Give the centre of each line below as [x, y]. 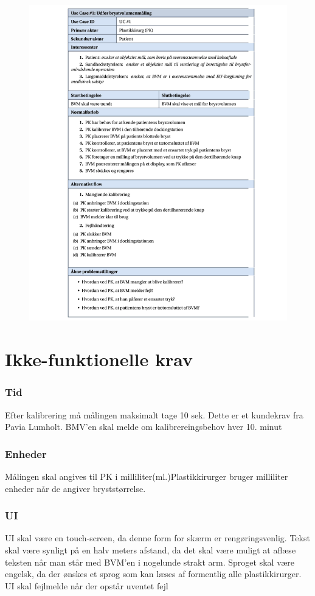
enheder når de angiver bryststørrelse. [75, 488]
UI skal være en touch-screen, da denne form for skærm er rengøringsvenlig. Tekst [157, 538]
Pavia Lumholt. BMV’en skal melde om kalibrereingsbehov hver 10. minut [144, 427]
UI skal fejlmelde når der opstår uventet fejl [87, 585]
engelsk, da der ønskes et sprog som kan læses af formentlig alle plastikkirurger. [153, 574]
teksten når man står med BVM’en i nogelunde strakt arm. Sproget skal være [150, 562]
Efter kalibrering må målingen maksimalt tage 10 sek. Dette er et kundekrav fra [154, 414]
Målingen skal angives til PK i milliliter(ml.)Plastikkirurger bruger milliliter [147, 476]
